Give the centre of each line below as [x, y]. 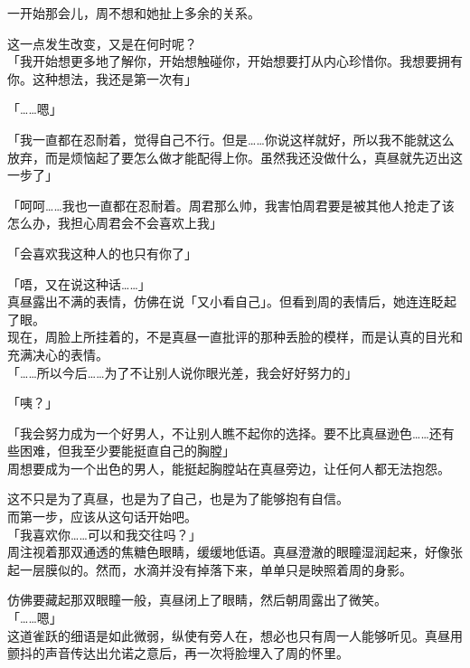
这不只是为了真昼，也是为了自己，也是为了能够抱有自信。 [178, 499]
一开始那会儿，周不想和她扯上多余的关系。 [134, 13]
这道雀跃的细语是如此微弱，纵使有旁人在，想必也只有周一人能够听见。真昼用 [235, 635]
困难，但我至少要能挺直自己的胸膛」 [127, 451]
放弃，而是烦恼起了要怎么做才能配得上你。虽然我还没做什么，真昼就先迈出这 [235, 157]
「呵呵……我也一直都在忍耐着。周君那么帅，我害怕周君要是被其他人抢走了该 [231, 205]
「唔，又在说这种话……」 [79, 283]
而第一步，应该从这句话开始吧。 [102, 517]
